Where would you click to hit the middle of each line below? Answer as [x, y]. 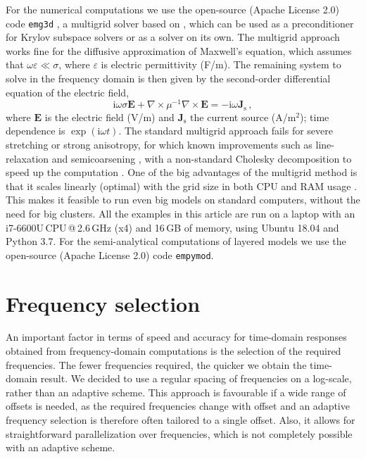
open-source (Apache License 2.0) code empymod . [110, 254]
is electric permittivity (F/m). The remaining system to [221, 64]
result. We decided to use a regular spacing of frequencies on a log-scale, [196, 378]
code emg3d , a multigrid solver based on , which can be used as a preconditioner [180, 23]
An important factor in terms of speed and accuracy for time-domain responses [176, 337]
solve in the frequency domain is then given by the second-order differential [168, 78]
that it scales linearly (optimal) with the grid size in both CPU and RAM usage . [181, 186]
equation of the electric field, [68, 92]
